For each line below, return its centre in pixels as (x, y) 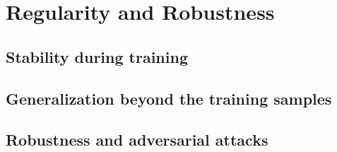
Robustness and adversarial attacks (137, 140)
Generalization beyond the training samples (169, 98)
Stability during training (97, 56)
